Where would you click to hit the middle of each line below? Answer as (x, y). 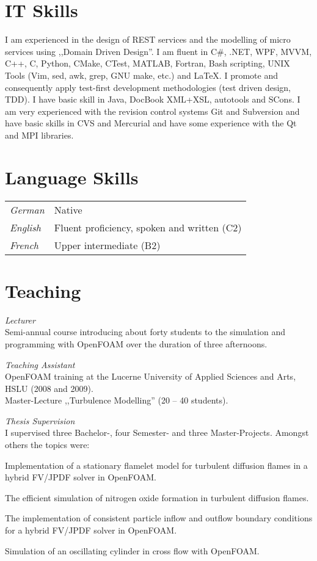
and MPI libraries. (39, 135)
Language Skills (72, 177)
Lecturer (20, 320)
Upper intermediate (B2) (107, 245)
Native (68, 209)
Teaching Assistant (40, 364)
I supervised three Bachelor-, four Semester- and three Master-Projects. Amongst (157, 433)
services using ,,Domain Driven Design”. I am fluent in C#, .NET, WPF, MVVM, (158, 51)
